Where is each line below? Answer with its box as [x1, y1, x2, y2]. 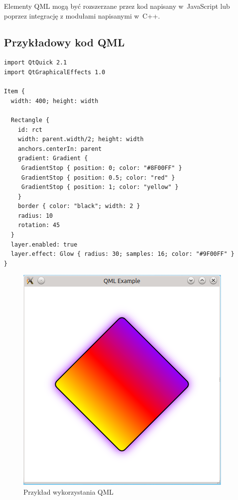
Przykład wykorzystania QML [23, 487, 114, 497]
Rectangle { [11, 116, 50, 124]
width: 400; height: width [11, 97, 99, 104]
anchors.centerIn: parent [18, 145, 102, 152]
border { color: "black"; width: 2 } [18, 203, 140, 210]
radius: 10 [18, 212, 53, 219]
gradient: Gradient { [18, 155, 88, 162]
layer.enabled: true [11, 241, 78, 248]
